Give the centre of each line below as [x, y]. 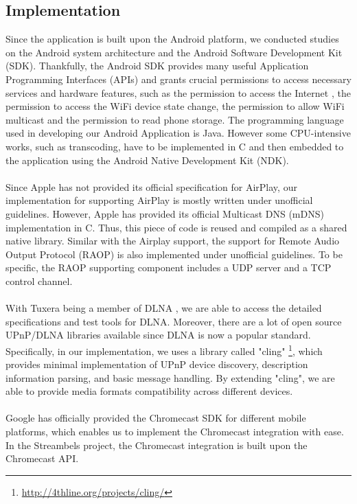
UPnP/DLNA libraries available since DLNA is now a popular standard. [158, 335]
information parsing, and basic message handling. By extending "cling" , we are [170, 377]
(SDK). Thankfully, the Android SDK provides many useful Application [157, 66]
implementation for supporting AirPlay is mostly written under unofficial [159, 200]
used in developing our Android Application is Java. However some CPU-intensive [178, 133]
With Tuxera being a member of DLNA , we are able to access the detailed [164, 308]
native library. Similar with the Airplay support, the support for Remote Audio [173, 241]
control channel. [39, 280]
